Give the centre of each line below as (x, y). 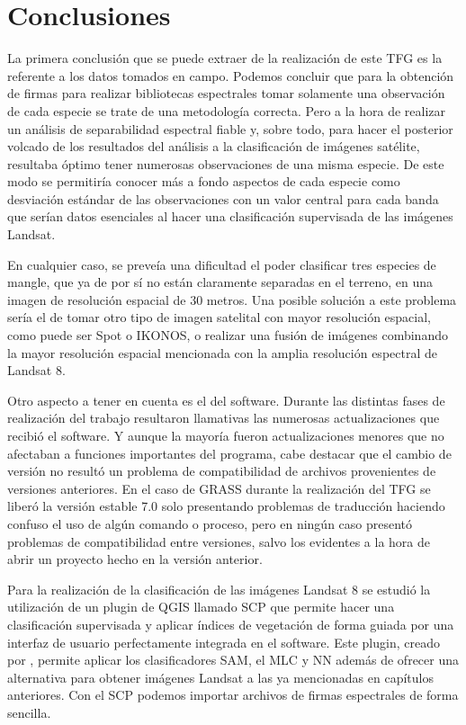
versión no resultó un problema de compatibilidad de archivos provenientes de (222, 471)
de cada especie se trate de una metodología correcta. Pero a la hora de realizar (227, 110)
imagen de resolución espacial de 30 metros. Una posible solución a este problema (232, 299)
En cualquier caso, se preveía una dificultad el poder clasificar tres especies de (222, 264)
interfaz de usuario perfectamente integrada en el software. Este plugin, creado (224, 642)
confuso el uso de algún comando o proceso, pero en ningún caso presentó (210, 523)
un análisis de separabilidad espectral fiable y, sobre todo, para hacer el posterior (230, 128)
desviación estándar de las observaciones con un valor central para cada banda (223, 198)
